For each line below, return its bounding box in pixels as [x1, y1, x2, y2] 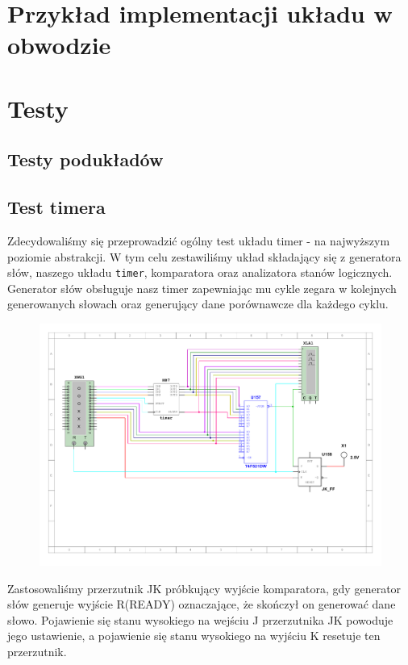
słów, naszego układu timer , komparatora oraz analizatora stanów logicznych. [7, 264, 393, 281]
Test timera [7, 194, 106, 220]
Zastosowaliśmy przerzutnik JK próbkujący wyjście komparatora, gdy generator [7, 579, 402, 596]
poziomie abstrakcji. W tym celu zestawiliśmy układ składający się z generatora [7, 248, 402, 265]
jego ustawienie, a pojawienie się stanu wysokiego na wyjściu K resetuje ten [7, 627, 381, 644]
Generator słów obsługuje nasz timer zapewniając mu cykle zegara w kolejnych [7, 279, 397, 296]
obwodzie [7, 28, 111, 61]
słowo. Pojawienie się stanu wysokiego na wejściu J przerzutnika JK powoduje [7, 611, 393, 628]
